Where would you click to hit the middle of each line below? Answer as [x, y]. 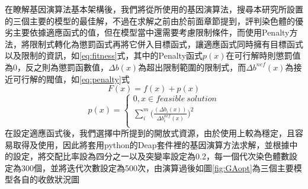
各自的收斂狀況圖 [46, 179]
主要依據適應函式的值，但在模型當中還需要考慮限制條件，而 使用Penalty [151, 32]
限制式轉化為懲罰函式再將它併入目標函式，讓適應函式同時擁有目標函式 [166, 44]
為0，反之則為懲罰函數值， [57, 67]
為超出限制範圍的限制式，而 [192, 67]
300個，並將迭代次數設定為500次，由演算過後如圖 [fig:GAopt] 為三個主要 [157, 167]
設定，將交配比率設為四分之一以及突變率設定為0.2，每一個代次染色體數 [151, 156]
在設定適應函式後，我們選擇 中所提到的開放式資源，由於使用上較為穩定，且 [150, 133]
